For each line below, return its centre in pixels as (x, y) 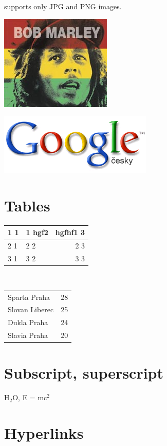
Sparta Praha (29, 297)
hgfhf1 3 (70, 232)
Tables (27, 205)
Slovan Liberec (31, 309)
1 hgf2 (37, 232)
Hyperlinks (44, 433)
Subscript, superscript (84, 373)
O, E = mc (30, 397)
